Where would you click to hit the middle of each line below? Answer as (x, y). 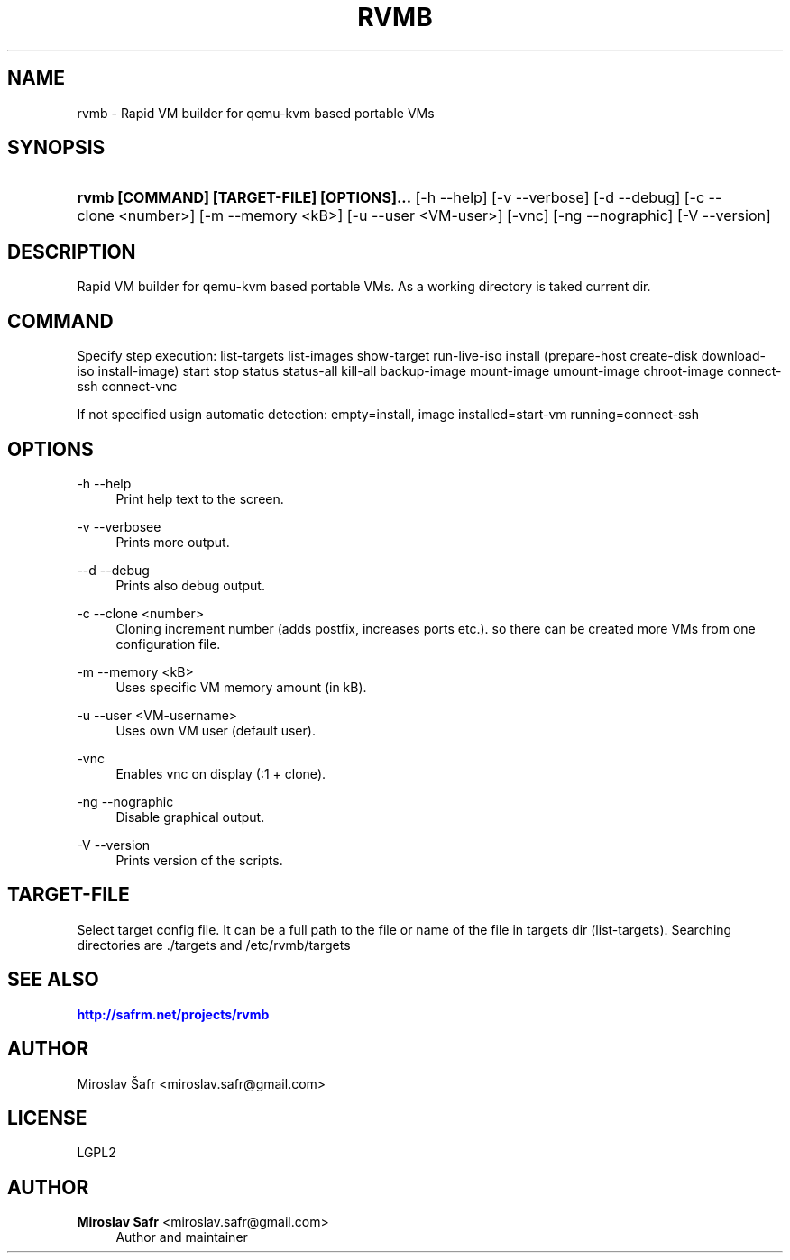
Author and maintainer (182, 1237)
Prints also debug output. (190, 585)
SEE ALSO (53, 980)
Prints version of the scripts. (199, 860)
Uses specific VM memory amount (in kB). (241, 687)
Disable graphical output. (190, 817)
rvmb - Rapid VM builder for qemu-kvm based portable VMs (256, 113)
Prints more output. (173, 542)
